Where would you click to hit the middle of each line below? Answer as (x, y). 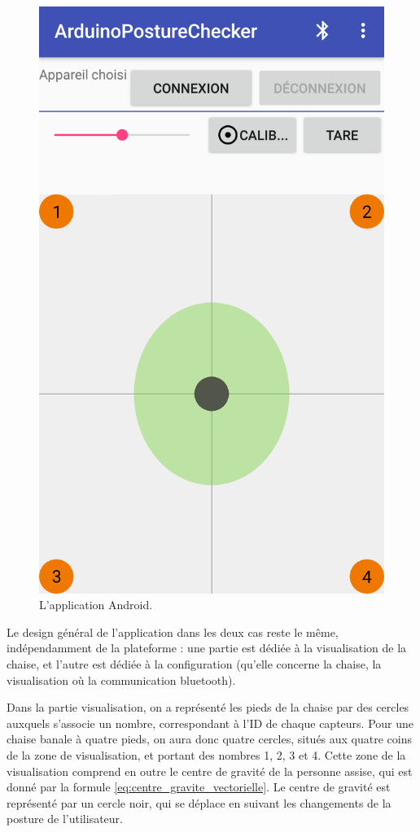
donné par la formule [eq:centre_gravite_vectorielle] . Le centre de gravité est (199, 787)
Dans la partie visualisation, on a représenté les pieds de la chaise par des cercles (208, 707)
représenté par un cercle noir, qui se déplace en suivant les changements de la (199, 802)
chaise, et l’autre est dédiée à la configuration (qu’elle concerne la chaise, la (194, 664)
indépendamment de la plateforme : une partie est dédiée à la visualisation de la (207, 648)
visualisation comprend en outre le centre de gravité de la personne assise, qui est (210, 771)
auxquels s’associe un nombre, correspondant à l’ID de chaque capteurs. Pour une (210, 723)
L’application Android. (96, 605)
